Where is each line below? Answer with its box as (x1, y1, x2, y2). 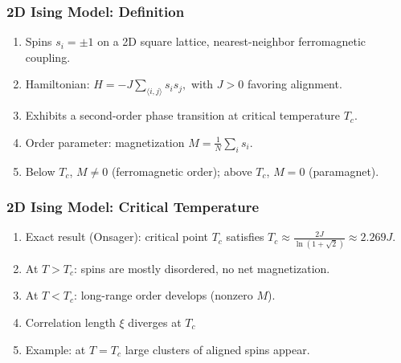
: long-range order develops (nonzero (74, 287, 253, 304)
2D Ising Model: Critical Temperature (6, 197, 260, 217)
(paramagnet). (309, 162, 379, 179)
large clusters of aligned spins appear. (125, 341, 310, 357)
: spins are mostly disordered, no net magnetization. (74, 259, 330, 276)
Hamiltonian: (25, 75, 90, 92)
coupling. (25, 48, 71, 65)
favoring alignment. (247, 75, 342, 92)
